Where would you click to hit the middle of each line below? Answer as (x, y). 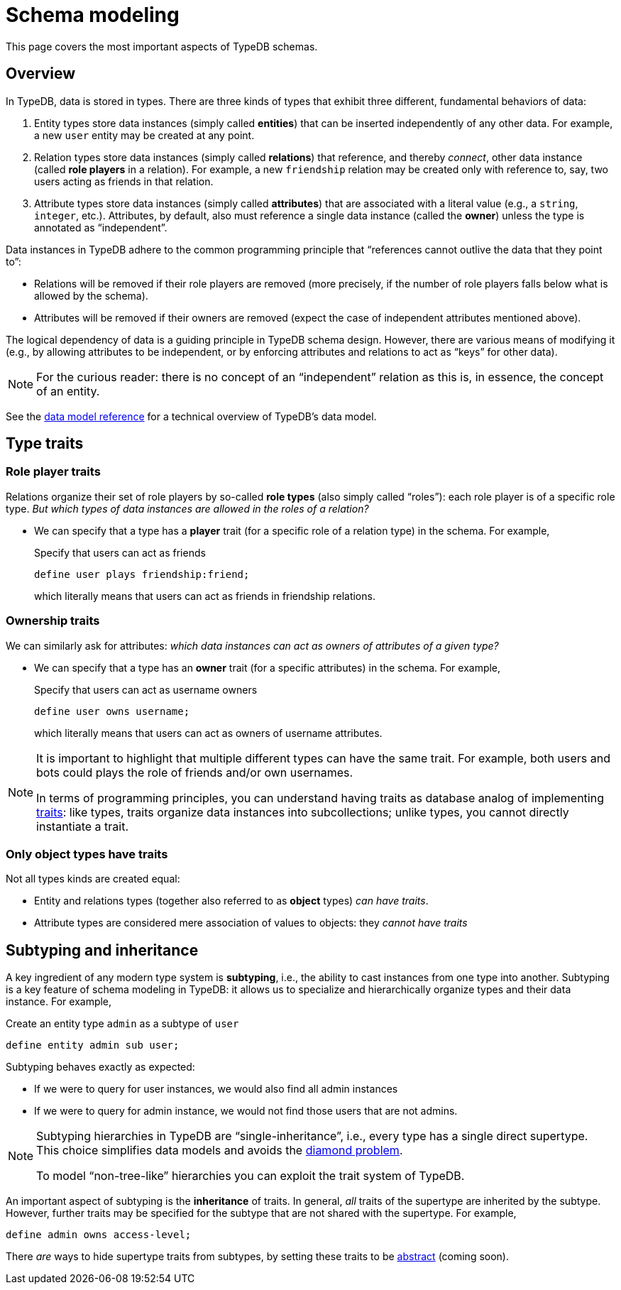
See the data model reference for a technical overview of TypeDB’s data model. (191, 416)
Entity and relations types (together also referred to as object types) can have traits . (231, 901)
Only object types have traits (87, 854)
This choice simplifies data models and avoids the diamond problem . (220, 1150)
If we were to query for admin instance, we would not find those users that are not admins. (246, 1111)
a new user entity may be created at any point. (144, 135)
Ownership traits (53, 621)
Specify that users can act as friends (120, 552)
